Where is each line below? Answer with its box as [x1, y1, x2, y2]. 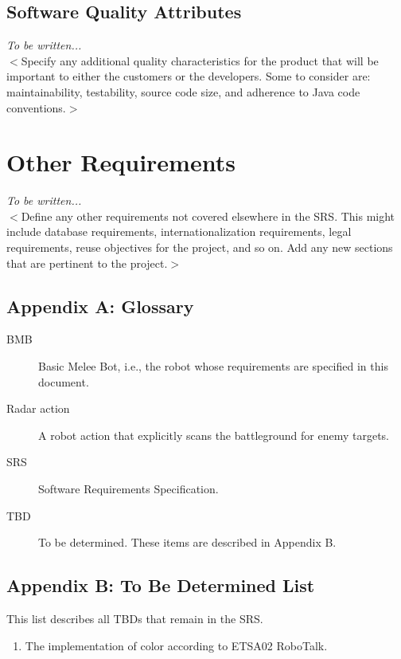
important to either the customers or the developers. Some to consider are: [6, 68, 371, 84]
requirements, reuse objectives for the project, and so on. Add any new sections [6, 239, 393, 256]
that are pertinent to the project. [6, 254, 168, 271]
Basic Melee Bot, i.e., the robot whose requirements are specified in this [38, 358, 388, 375]
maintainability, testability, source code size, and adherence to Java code [6, 83, 360, 100]
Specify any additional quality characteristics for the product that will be [21, 52, 379, 69]
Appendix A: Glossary [6, 293, 194, 318]
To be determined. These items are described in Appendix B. [38, 534, 337, 551]
